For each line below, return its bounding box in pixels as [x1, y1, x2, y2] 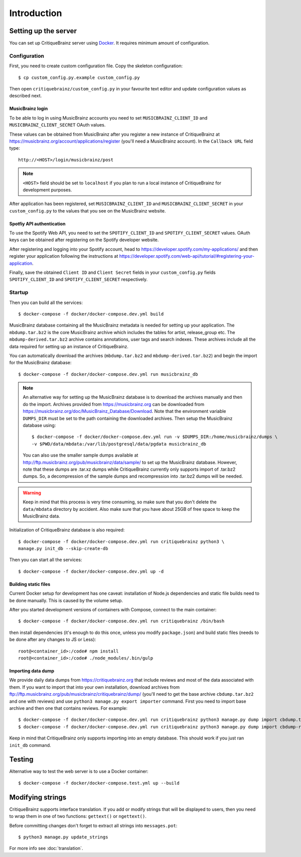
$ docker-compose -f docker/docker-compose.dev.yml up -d [18, 568, 164, 574]
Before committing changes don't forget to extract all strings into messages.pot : [9, 822, 178, 828]
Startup [9, 289, 29, 296]
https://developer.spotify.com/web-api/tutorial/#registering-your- [119, 253, 255, 259]
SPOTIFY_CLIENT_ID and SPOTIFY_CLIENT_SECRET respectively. [9, 276, 148, 282]
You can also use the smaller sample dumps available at [23, 452, 138, 458]
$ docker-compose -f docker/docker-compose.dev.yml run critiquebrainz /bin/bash [18, 618, 225, 624]
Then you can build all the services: [9, 299, 83, 305]
